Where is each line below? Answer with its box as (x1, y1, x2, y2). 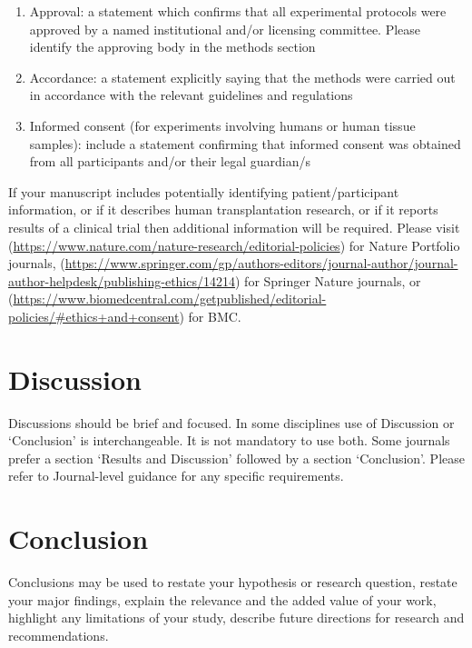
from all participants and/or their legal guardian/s (29, 152, 310, 171)
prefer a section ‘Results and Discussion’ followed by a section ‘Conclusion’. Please (8, 448, 465, 467)
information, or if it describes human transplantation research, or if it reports (8, 200, 438, 219)
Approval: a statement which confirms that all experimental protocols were (29, 2, 447, 20)
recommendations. (8, 625, 109, 644)
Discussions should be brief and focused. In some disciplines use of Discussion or (8, 413, 455, 432)
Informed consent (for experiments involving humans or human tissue (29, 115, 416, 135)
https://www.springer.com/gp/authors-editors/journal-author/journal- (64, 254, 458, 273)
